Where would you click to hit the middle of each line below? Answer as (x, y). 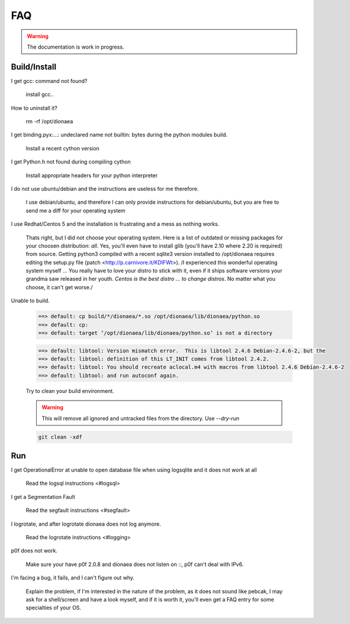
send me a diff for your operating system (76, 210)
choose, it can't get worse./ (59, 287)
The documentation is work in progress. (76, 47)
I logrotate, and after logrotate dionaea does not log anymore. (86, 524)
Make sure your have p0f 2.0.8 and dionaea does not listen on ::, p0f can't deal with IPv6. (135, 564)
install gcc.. (40, 94)
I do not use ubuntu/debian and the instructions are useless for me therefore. (105, 188)
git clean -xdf (60, 437)
